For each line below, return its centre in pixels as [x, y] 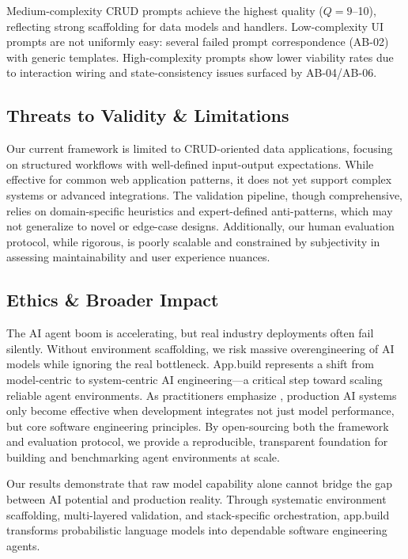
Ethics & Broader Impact [113, 300]
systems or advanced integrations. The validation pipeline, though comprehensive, [205, 194]
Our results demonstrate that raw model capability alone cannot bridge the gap [200, 483]
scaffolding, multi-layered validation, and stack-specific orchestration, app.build [198, 514]
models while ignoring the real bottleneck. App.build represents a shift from [190, 364]
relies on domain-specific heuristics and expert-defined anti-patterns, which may [200, 210]
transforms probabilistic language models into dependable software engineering [197, 530]
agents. [23, 545]
